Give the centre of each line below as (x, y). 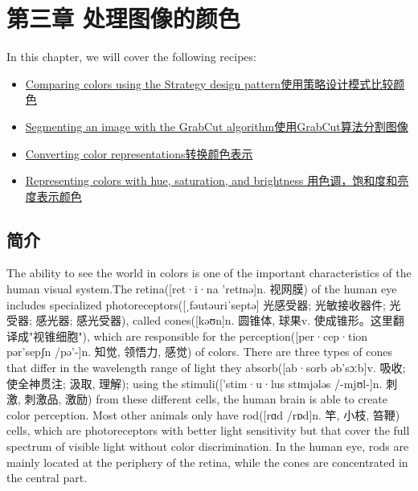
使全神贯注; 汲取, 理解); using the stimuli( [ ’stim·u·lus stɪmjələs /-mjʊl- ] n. (195, 383)
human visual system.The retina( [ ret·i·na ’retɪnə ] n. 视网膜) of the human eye (202, 289)
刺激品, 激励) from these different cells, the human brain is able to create (206, 399)
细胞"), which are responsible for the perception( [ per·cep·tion (212, 336)
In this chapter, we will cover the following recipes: (131, 57)
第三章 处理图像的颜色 (123, 18)
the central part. (47, 478)
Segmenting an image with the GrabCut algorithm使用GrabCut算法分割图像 (217, 126)
